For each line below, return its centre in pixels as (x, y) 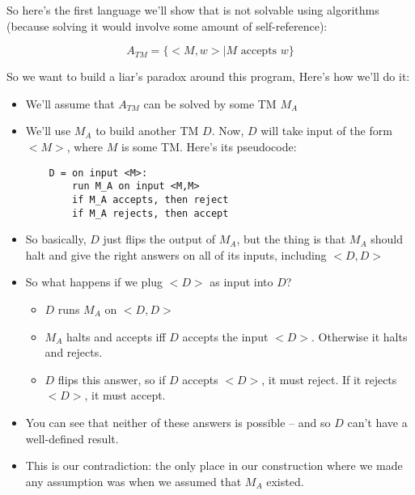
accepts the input (225, 336)
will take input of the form (326, 131)
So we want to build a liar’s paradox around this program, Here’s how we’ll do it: (208, 76)
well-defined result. (72, 438)
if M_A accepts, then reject (150, 199)
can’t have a (377, 422)
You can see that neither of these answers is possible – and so (178, 422)
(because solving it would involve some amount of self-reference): (167, 25)
